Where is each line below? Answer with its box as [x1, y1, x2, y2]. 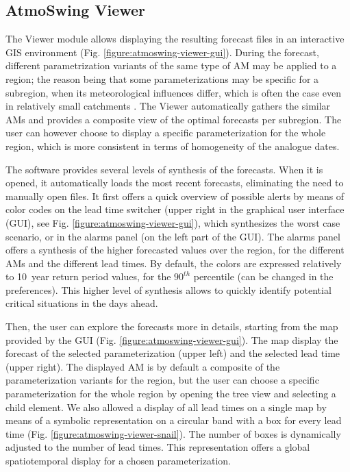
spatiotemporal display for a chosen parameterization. [5, 454, 232, 468]
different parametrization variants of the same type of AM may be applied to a [5, 58, 337, 73]
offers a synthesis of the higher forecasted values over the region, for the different [5, 243, 345, 257]
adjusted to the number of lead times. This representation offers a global [5, 440, 310, 454]
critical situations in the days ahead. [5, 296, 158, 310]
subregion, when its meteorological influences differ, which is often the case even [5, 85, 342, 99]
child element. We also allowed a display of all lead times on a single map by [5, 399, 327, 414]
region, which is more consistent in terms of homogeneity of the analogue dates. [5, 138, 340, 153]
